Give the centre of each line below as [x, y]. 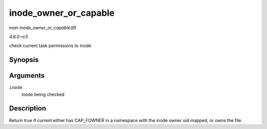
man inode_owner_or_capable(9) [43, 28]
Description [28, 108]
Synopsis [24, 60]
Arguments [27, 76]
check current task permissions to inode [50, 46]
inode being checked [43, 94]
